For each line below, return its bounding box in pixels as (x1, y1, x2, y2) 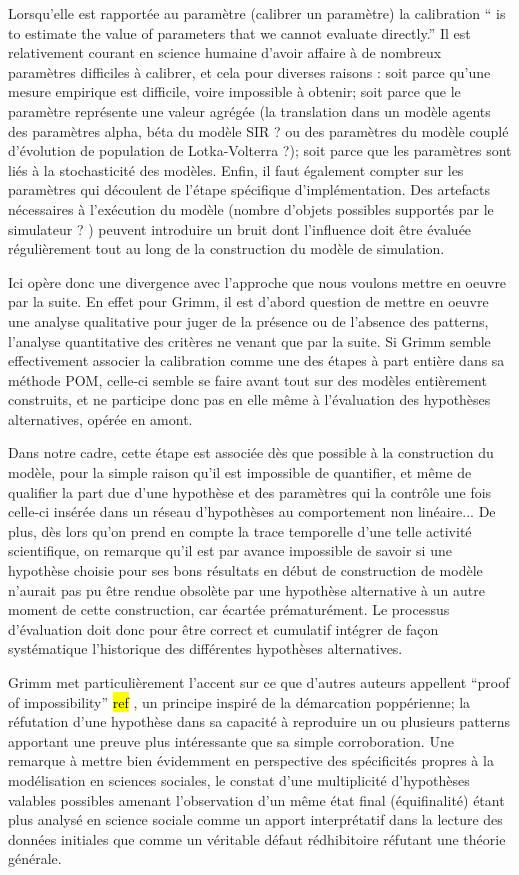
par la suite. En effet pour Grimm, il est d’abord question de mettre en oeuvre (8, 291, 489, 312)
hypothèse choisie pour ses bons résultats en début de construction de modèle (8, 560, 483, 581)
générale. (8, 848, 62, 869)
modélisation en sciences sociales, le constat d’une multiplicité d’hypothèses (8, 769, 470, 790)
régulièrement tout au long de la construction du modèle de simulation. (8, 238, 445, 259)
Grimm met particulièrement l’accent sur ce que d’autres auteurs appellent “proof (8, 672, 510, 692)
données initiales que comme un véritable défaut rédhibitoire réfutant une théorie (8, 828, 506, 849)
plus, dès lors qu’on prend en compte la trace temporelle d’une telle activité (8, 520, 472, 541)
